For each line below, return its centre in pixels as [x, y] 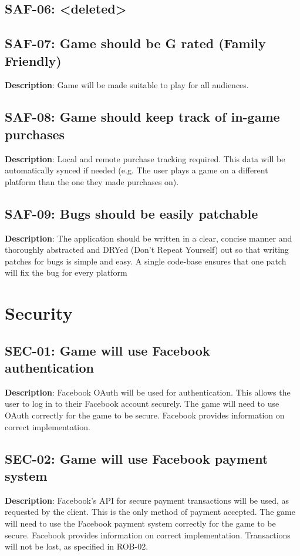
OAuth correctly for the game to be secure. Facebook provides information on [145, 415]
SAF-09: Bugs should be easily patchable [132, 213]
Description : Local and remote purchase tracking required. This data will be [145, 158]
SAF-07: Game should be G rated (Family [135, 43]
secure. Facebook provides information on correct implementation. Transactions [148, 535]
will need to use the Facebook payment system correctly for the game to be [140, 523]
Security [39, 313]
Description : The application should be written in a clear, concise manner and [149, 238]
